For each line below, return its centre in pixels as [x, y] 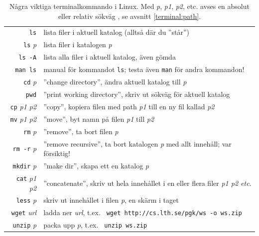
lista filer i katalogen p [78, 44]
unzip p [25, 225]
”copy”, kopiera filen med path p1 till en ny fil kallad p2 [129, 106]
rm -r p [25, 148]
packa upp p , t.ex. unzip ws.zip [95, 225]
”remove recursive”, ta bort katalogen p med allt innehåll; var [137, 143]
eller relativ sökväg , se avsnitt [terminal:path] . [129, 16]
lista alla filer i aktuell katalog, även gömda [110, 57]
